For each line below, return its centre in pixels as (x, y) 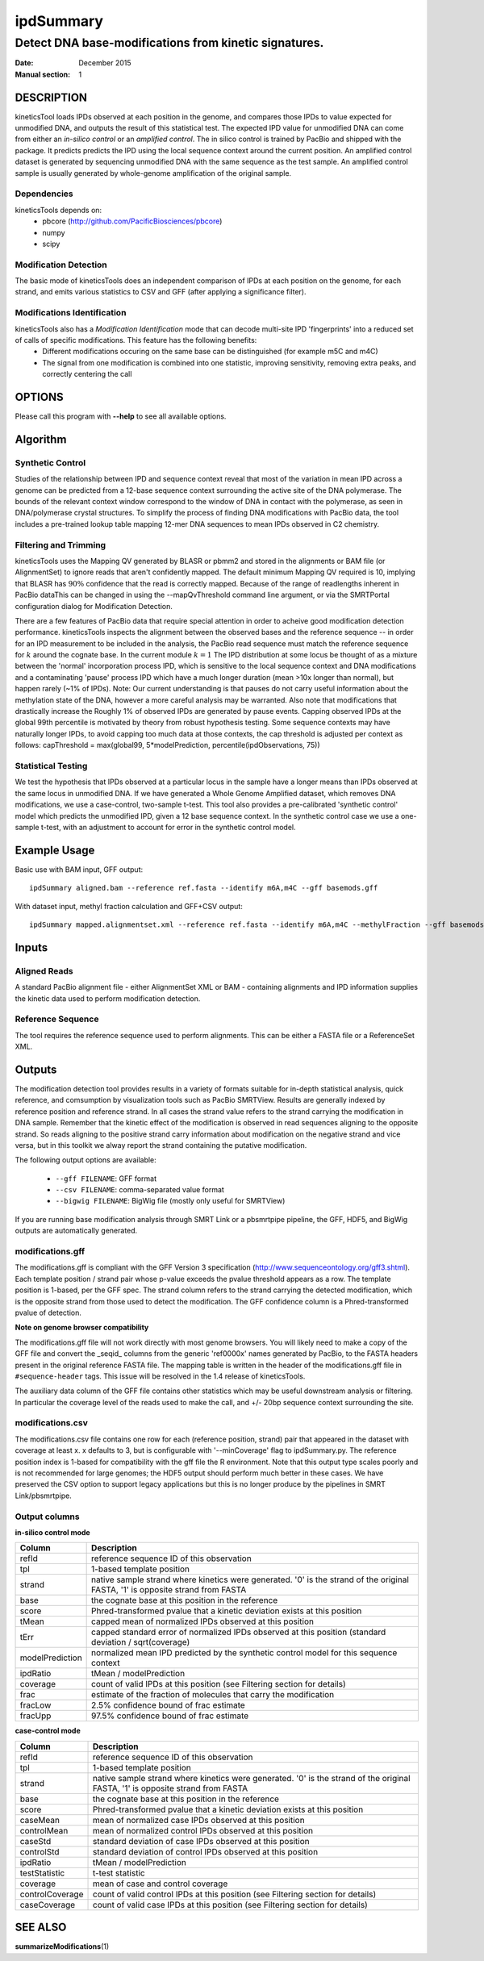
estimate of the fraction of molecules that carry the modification (213, 1695)
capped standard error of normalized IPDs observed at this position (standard (239, 1632)
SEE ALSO (41, 1928)
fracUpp (35, 1716)
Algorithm (41, 439)
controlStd (40, 1851)
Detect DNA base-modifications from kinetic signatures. (169, 43)
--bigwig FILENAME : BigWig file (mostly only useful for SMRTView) (170, 1201)
